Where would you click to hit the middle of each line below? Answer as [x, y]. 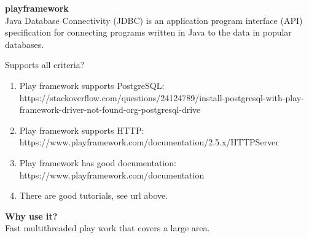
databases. [25, 44]
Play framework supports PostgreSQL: [92, 85]
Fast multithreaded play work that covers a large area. [108, 228]
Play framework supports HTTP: [82, 130]
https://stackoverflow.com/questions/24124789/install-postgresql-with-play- [162, 97]
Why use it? [31, 216]
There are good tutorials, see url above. [94, 195]
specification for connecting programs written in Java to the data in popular [148, 32]
